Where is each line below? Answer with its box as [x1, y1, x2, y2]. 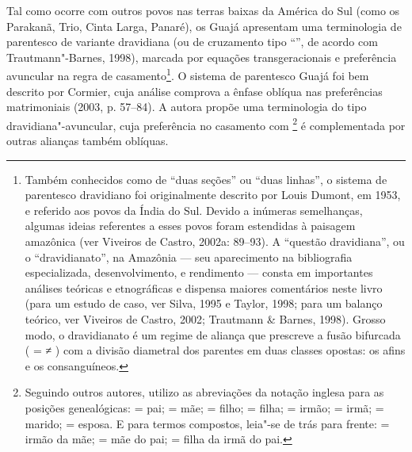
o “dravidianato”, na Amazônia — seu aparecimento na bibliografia [25, 248, 353, 265]
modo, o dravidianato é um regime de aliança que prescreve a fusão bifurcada [25, 326, 401, 343]
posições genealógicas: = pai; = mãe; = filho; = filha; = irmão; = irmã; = [25, 399, 384, 416]
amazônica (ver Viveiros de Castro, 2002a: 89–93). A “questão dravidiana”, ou [25, 233, 405, 250]
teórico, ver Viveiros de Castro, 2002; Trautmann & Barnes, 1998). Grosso [25, 311, 386, 327]
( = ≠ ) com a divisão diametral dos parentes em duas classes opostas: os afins [25, 342, 406, 358]
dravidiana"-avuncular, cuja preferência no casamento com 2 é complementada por [6, 114, 406, 133]
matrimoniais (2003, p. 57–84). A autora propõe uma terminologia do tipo [6, 98, 367, 115]
